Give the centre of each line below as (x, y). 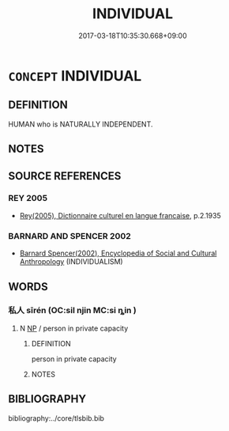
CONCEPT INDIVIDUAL (75, 76)
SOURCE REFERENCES (65, 176)
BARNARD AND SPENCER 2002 (70, 236)
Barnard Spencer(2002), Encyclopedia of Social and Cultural (118, 253)
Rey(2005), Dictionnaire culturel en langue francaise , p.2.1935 (120, 215)
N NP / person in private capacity (74, 328)
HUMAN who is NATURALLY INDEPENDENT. (81, 124)
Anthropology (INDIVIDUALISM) (71, 262)
